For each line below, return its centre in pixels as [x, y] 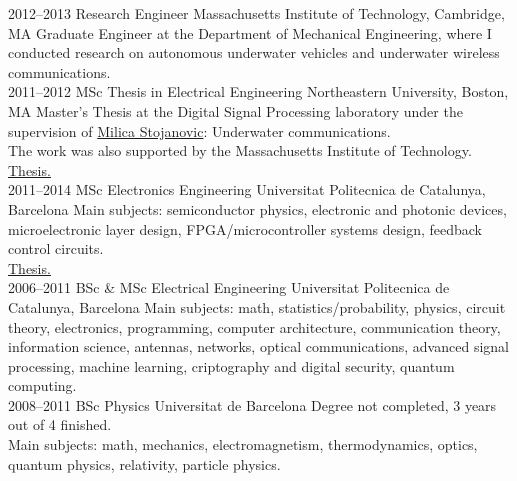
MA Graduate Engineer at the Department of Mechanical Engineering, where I [250, 32]
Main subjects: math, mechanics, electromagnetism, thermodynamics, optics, [243, 444]
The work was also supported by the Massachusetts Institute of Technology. [240, 150]
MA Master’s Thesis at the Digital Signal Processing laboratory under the [235, 110]
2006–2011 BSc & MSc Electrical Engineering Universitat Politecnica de [229, 287]
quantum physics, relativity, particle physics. [144, 463]
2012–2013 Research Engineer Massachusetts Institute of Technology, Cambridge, [256, 13]
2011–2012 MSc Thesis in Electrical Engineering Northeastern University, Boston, [258, 91]
